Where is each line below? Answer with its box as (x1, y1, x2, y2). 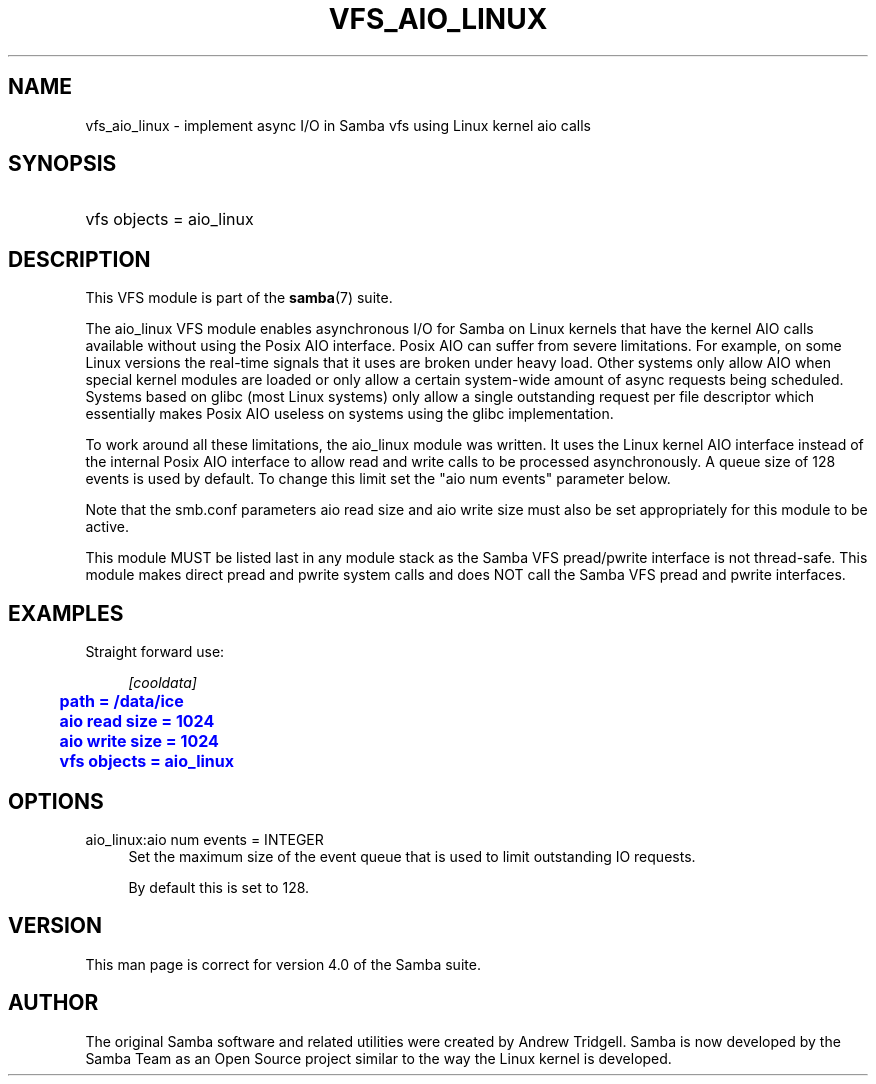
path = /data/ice (59, 691, 184, 712)
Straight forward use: (85, 643, 225, 661)
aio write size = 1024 (59, 731, 219, 752)
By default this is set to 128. (128, 878, 310, 896)
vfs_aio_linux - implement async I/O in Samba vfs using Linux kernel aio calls (85, 116, 591, 134)
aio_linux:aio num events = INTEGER (85, 830, 324, 848)
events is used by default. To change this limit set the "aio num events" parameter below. (85, 470, 671, 488)
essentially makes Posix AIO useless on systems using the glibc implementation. (85, 405, 614, 423)
